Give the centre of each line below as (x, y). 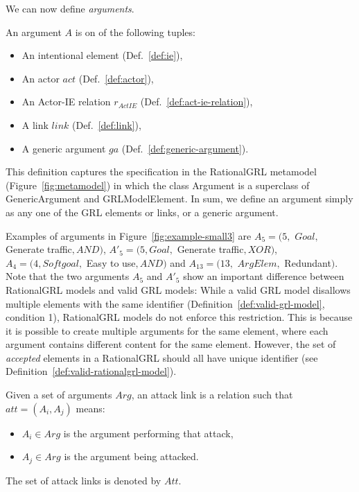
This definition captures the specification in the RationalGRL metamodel (161, 172)
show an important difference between (264, 276)
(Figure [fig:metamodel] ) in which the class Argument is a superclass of (158, 185)
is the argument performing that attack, (148, 433)
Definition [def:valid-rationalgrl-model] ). (91, 371)
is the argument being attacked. (131, 456)
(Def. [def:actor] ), (116, 78)
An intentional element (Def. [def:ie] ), (102, 55)
